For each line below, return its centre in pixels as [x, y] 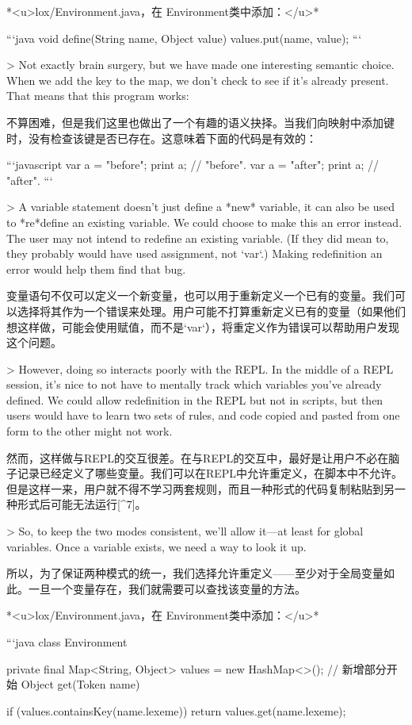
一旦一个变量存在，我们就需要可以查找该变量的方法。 [167, 588]
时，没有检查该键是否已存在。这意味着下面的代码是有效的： [162, 138]
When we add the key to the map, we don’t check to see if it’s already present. [198, 80]
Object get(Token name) [80, 684]
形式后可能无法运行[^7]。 [82, 504]
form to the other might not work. [90, 431]
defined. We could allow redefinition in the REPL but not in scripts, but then [195, 399]
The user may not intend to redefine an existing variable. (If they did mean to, [198, 238]
